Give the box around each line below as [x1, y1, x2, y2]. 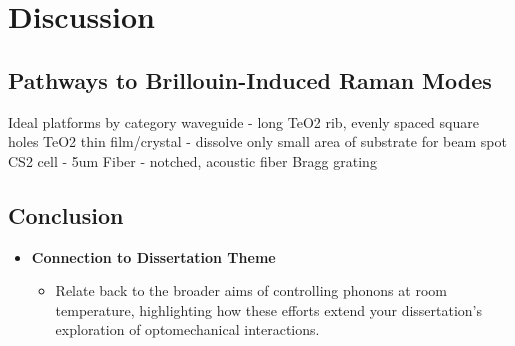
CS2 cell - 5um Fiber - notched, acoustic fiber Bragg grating [8, 150, 377, 171]
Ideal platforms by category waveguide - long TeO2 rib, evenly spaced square [8, 111, 479, 132]
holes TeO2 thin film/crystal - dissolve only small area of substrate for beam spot [8, 131, 507, 152]
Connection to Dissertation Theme [31, 246, 276, 267]
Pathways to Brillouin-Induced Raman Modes [8, 64, 492, 95]
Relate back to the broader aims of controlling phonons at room [55, 280, 447, 301]
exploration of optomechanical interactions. [55, 319, 320, 340]
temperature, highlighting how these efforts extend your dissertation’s [55, 299, 483, 320]
